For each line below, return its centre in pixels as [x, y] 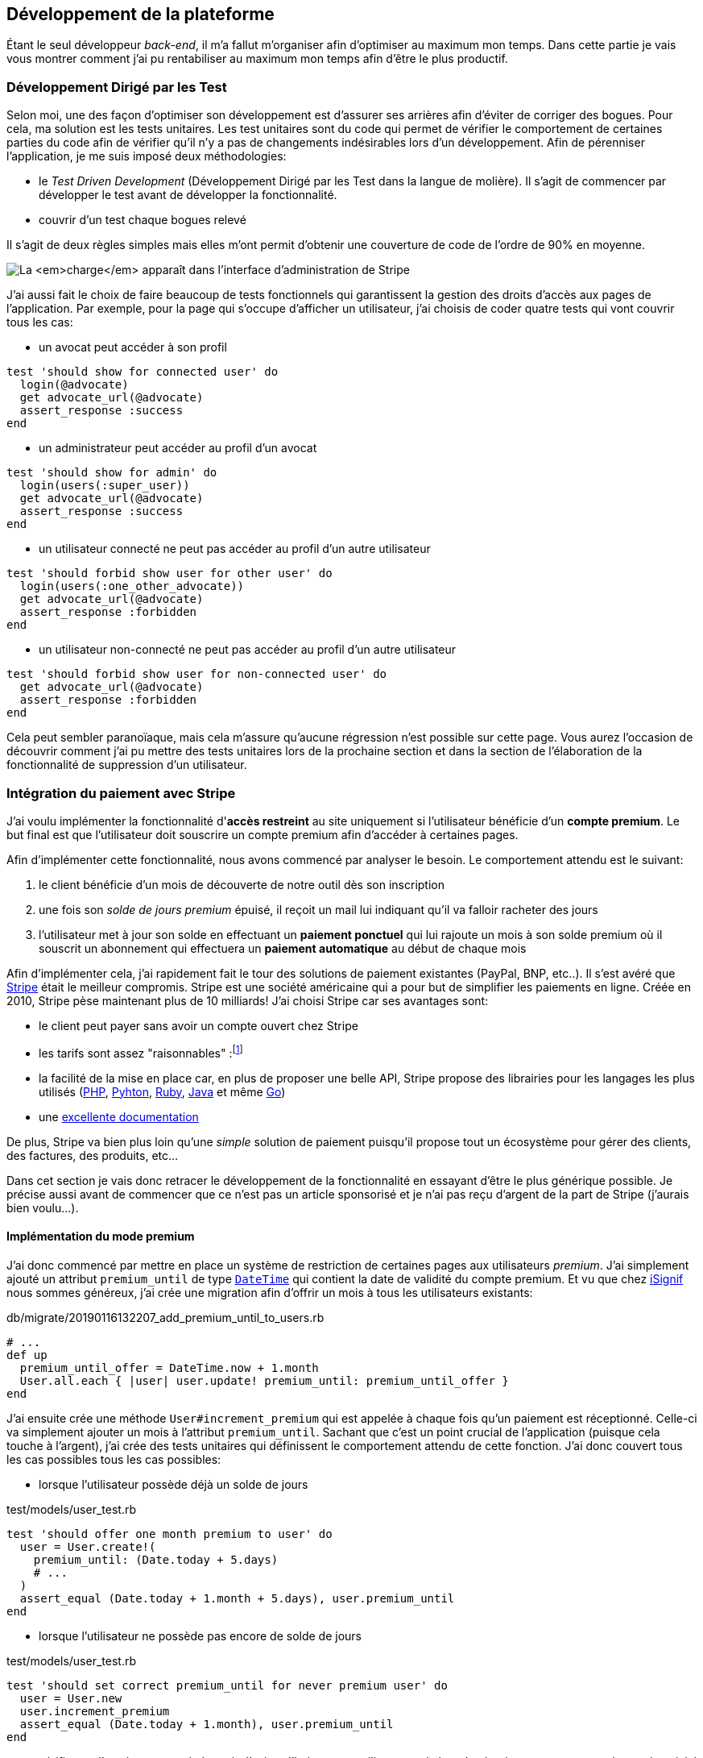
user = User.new [71, 1698]
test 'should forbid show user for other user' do [170, 574]
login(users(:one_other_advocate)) [132, 586]
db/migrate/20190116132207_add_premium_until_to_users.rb [165, 1317]
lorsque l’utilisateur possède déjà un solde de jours [174, 1484]
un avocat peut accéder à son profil [133, 347]
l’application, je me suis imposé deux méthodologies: [147, 156]
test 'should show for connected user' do [143, 372]
